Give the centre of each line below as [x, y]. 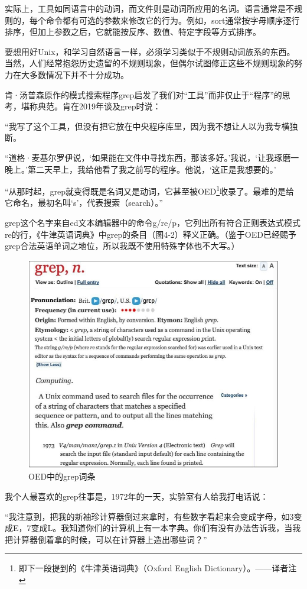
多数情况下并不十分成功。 [79, 74]
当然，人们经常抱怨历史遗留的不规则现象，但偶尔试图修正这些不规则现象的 [149, 63]
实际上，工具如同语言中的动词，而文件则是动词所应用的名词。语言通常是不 [149, 8]
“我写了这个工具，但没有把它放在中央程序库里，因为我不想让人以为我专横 [147, 126]
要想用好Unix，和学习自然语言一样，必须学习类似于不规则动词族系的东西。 [150, 51]
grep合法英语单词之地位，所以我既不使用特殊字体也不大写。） [122, 246]
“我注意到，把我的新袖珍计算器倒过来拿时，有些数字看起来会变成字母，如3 [149, 516]
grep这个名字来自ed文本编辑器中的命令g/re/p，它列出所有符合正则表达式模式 [153, 222]
